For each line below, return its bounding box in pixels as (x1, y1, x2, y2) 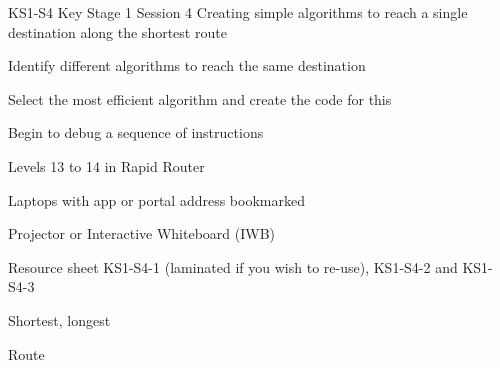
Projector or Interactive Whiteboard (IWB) (8, 223, 275, 244)
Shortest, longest (8, 309, 111, 330)
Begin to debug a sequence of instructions (8, 122, 264, 143)
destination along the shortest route (8, 21, 227, 42)
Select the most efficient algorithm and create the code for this (8, 88, 392, 109)
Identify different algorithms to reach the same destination (8, 55, 366, 76)
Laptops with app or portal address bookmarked (8, 189, 305, 210)
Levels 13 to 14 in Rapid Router (8, 155, 205, 176)
